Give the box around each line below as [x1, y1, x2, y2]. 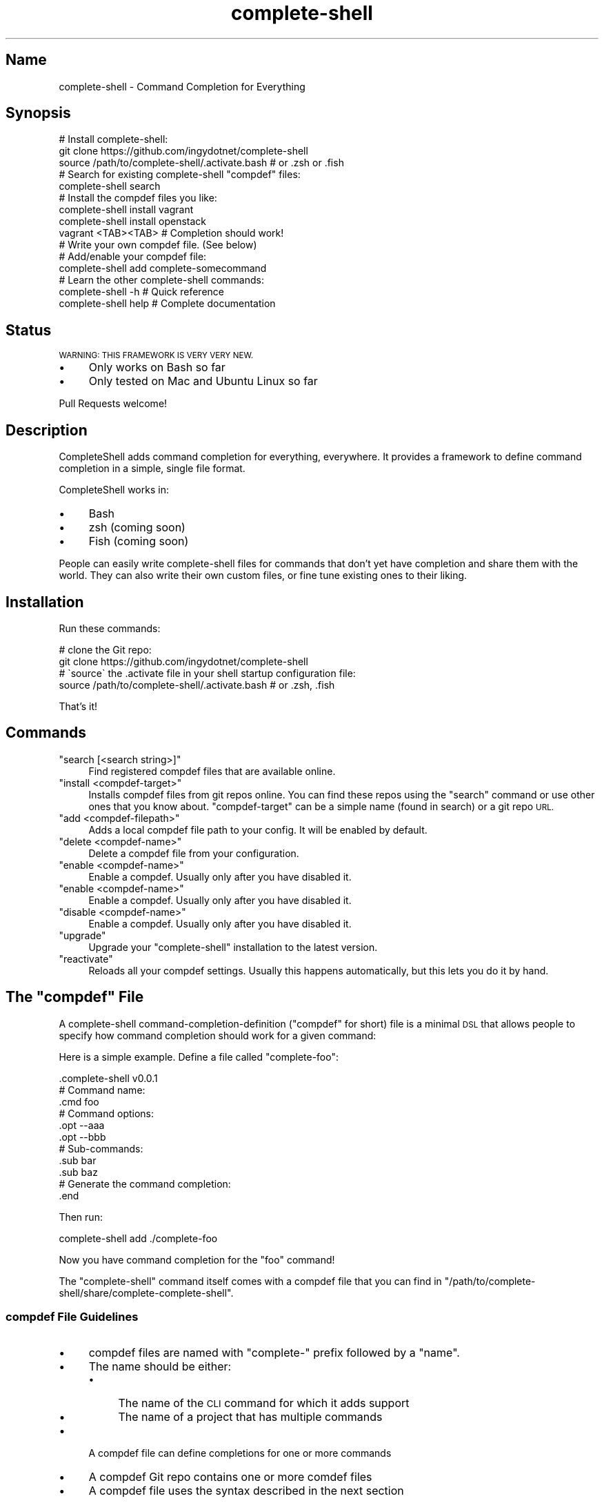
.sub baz [59, 1166, 98, 1178]
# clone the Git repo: [59, 643, 152, 656]
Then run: [59, 1210, 103, 1223]
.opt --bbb [59, 1130, 106, 1143]
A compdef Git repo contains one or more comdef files [88, 1470, 372, 1484]
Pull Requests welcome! [59, 397, 168, 410]
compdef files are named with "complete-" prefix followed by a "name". [88, 1346, 460, 1360]
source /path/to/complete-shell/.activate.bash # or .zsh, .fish [59, 678, 335, 691]
